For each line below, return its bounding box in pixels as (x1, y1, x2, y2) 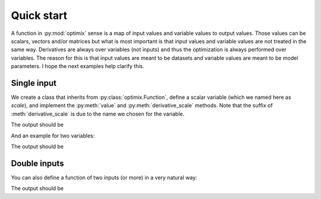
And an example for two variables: (11, 132, 95, 139)
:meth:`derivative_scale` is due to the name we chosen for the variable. (11, 110, 185, 117)
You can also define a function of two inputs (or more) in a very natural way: (11, 174, 197, 181)
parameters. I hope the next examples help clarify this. (11, 63, 145, 70)
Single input (11, 78, 56, 88)
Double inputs (11, 158, 64, 168)
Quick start (11, 9, 68, 22)
